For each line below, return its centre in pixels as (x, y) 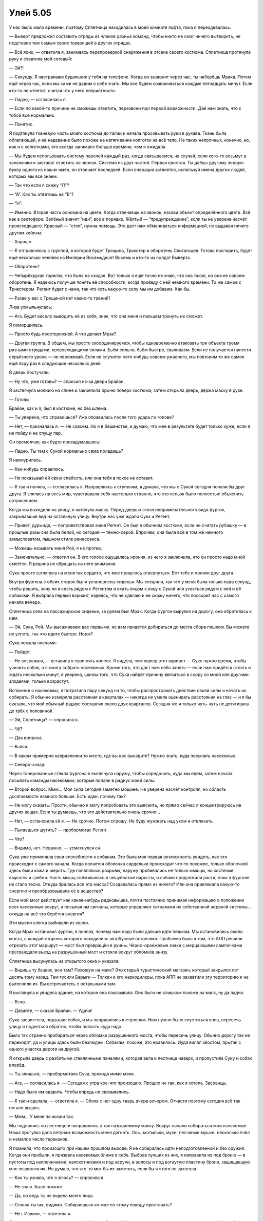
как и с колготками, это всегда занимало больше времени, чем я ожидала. (88, 147)
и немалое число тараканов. (39, 1139)
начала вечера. (25, 602)
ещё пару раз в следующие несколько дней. (56, 363)
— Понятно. (21, 124)
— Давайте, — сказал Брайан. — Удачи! (51, 1010)
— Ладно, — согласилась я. (38, 100)
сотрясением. (24, 501)
